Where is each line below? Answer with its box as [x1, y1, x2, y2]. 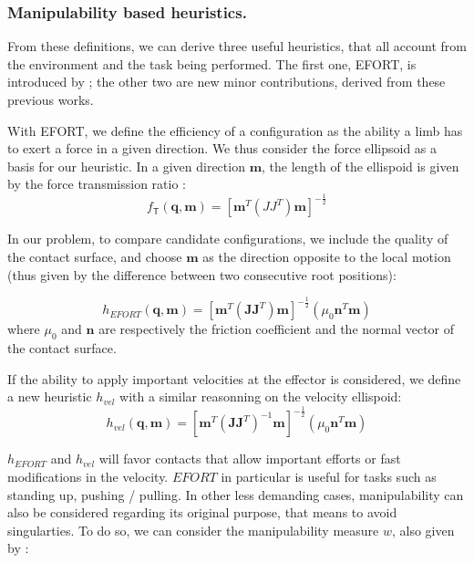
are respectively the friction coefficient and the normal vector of [98, 319, 455, 339]
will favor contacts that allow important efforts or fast [98, 449, 401, 468]
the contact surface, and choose [7, 246, 182, 266]
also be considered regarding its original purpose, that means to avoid [7, 503, 397, 522]
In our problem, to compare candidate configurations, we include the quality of [7, 229, 448, 248]
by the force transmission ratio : [7, 174, 186, 193]
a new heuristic [7, 387, 92, 406]
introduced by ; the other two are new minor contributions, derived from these [7, 72, 446, 91]
